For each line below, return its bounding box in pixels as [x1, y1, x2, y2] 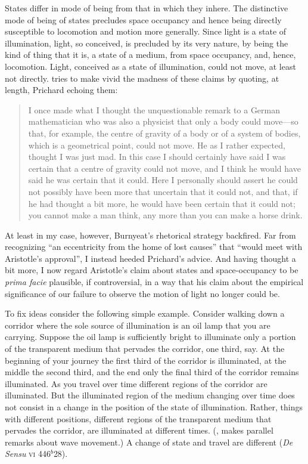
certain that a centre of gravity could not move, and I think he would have [28, 162, 301, 174]
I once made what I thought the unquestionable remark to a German [28, 103, 281, 116]
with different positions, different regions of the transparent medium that [5, 412, 272, 425]
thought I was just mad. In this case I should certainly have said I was [28, 150, 286, 163]
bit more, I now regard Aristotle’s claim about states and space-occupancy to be [5, 264, 298, 276]
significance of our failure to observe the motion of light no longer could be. [5, 287, 280, 299]
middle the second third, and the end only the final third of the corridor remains [5, 366, 299, 378]
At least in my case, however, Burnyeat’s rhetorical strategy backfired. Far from [5, 228, 296, 241]
